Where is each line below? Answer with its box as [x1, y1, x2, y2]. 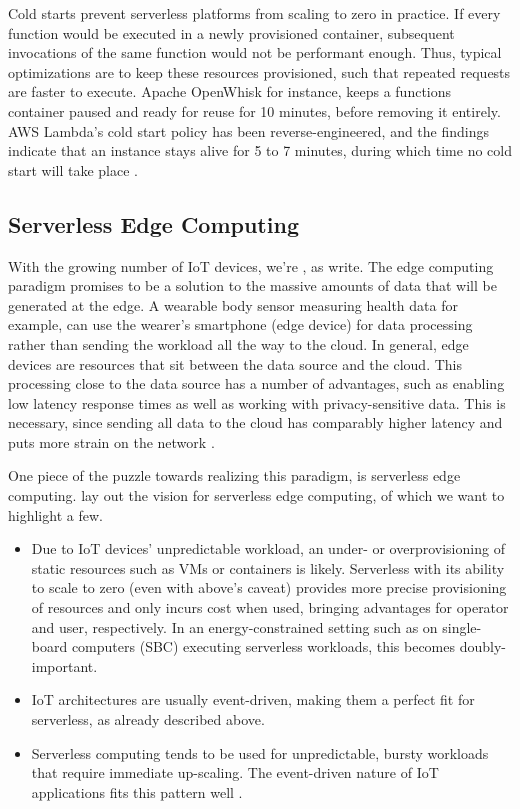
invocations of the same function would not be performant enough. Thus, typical [8, 42, 502, 63]
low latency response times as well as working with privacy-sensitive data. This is [8, 392, 506, 413]
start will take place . [8, 159, 139, 180]
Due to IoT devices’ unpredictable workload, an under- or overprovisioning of [31, 538, 505, 559]
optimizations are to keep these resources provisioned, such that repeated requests [8, 61, 511, 82]
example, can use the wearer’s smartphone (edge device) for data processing [8, 314, 473, 335]
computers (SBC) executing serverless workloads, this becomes [71, 636, 456, 657]
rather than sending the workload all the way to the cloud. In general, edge [8, 333, 469, 354]
